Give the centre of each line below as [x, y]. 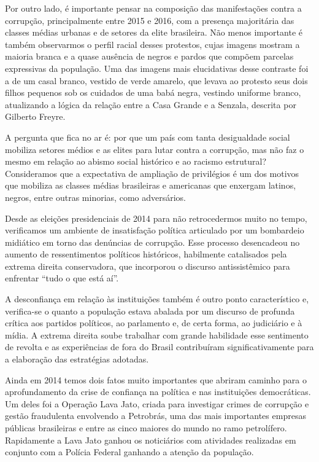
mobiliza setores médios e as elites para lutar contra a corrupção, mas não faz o [155, 149]
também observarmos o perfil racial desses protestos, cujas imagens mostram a [152, 44]
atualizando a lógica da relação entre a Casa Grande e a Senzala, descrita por [151, 104]
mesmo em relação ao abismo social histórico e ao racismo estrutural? [136, 161]
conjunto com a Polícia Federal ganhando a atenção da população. [129, 452]
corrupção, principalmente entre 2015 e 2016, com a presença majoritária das [150, 20]
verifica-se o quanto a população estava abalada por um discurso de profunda [150, 311]
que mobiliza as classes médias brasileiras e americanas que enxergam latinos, [151, 185]
